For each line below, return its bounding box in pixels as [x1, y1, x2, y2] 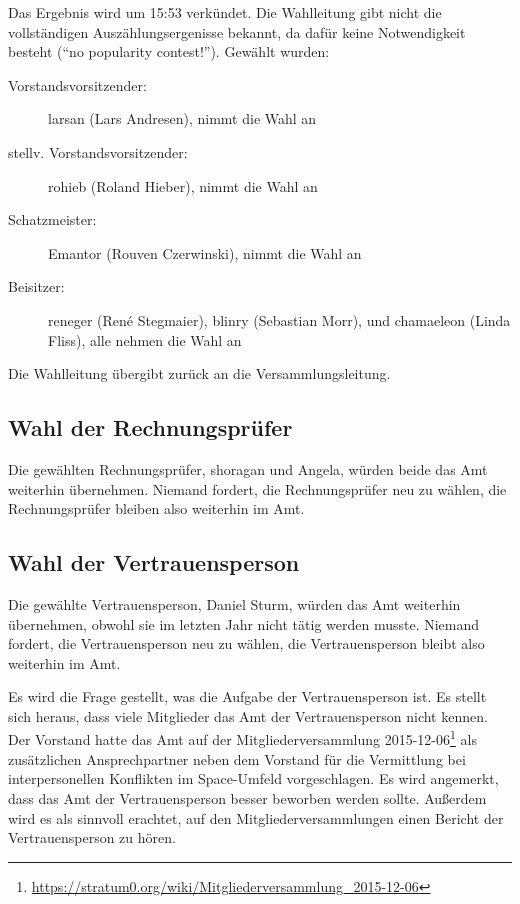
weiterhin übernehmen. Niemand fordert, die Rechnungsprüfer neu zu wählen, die [8, 478, 507, 499]
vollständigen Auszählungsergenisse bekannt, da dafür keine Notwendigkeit [8, 21, 466, 42]
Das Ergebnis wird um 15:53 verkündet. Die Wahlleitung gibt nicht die [8, 2, 442, 22]
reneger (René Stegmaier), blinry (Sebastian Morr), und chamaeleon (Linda [48, 309, 511, 330]
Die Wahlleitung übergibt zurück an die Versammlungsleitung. [8, 363, 391, 384]
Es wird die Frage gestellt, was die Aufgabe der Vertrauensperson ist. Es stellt [8, 686, 487, 707]
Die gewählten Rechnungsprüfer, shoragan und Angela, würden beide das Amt [8, 458, 488, 479]
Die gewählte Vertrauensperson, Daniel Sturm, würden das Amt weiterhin [8, 593, 461, 614]
